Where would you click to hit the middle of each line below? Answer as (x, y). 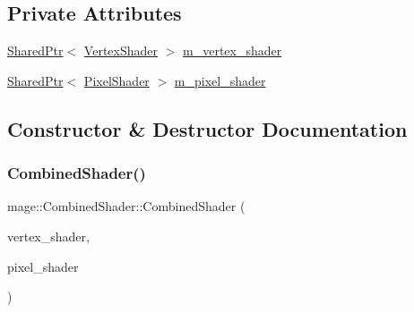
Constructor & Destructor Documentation (207, 128)
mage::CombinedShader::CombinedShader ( (126, 206)
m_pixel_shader (220, 80)
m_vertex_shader (233, 51)
